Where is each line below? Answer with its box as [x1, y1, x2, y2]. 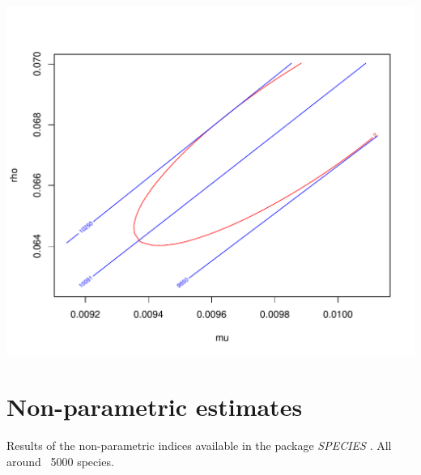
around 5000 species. [6, 452, 114, 469]
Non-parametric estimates [6, 390, 303, 423]
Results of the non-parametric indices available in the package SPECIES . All [6, 437, 392, 454]
